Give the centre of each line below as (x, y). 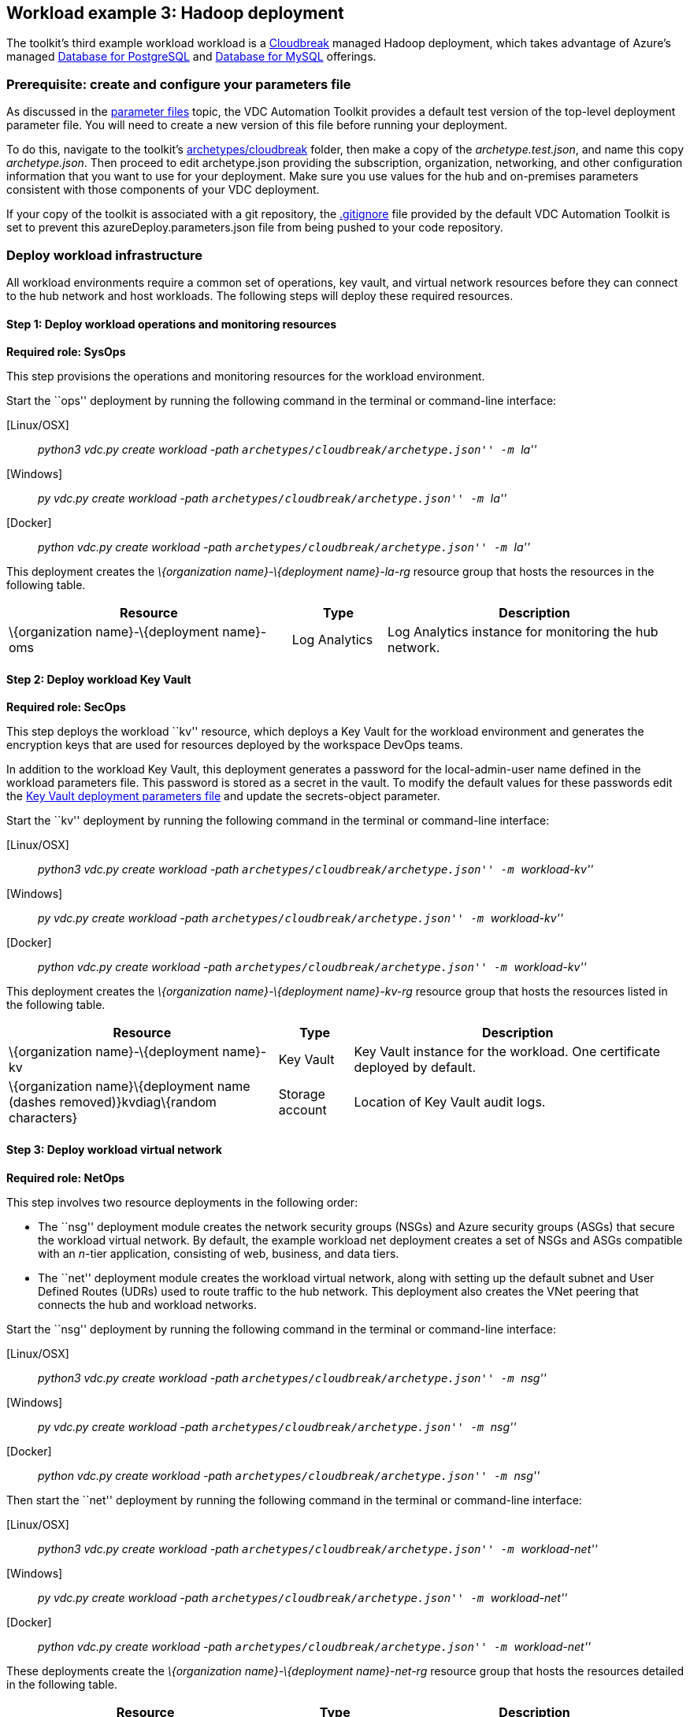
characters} (43, 1118)
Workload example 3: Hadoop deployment (175, 13)
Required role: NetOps (66, 1177)
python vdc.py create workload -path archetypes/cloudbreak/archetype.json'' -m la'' (284, 547)
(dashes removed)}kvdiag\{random (113, 1102)
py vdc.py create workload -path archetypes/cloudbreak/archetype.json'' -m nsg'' (277, 1426)
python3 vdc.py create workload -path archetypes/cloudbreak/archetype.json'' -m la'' (287, 450)
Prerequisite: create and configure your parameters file (179, 84)
